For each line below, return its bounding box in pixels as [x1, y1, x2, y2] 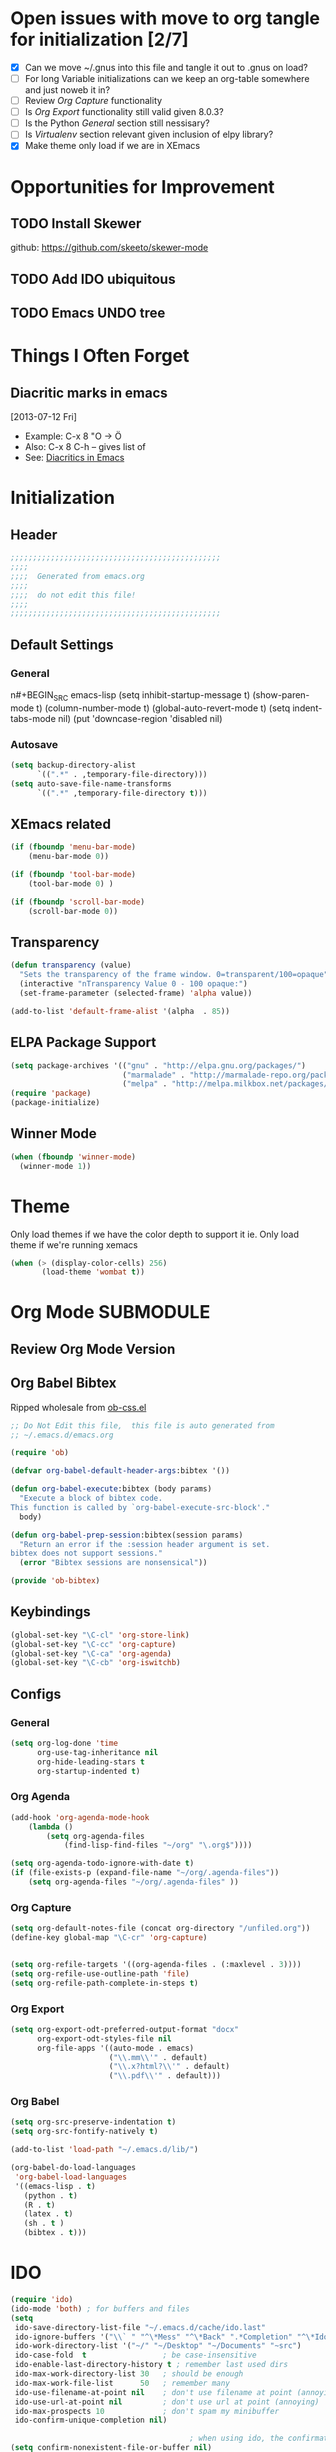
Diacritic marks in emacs [10, 384, 168, 401]
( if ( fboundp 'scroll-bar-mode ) [10, 897, 145, 907]
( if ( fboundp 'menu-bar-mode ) [10, 842, 137, 852]
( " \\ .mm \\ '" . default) [108, 2052, 208, 2062]
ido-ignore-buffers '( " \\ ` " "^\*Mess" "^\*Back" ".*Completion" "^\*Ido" [14, 2332, 333, 2342]
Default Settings [10, 636, 114, 653]
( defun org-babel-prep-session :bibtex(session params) [10, 1530, 244, 1540]
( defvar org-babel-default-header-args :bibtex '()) [10, 1466, 230, 1476]
